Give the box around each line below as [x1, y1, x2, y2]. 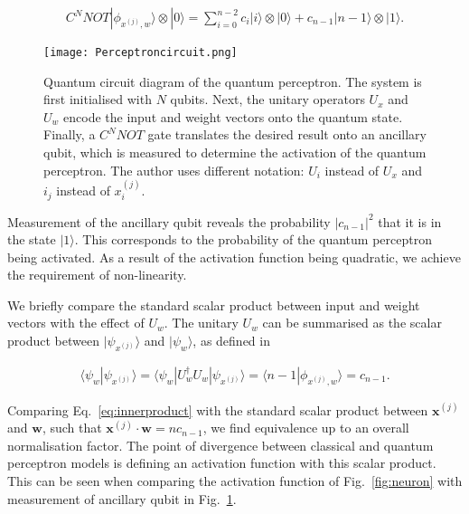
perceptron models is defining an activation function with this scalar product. [7, 453, 436, 472]
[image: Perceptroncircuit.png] [43, 46, 238, 60]
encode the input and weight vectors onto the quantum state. [63, 107, 403, 126]
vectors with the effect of [7, 313, 145, 332]
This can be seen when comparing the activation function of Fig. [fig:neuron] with [7, 471, 463, 490]
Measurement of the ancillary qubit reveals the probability [7, 212, 331, 231]
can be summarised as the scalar [262, 313, 442, 332]
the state [7, 230, 56, 249]
